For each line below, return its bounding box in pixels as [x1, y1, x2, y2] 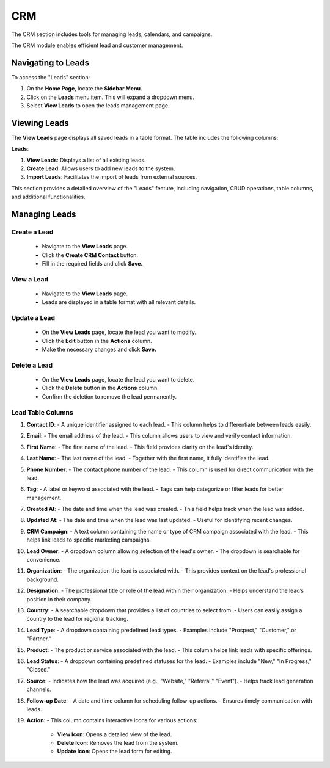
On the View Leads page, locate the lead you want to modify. [42, 328, 197, 336]
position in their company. [26, 595, 92, 603]
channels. [26, 686, 51, 693]
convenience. [26, 556, 61, 563]
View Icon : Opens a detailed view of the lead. [57, 730, 172, 738]
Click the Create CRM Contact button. [42, 251, 139, 259]
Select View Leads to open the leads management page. [26, 102, 170, 109]
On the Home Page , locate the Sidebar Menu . [26, 85, 142, 92]
